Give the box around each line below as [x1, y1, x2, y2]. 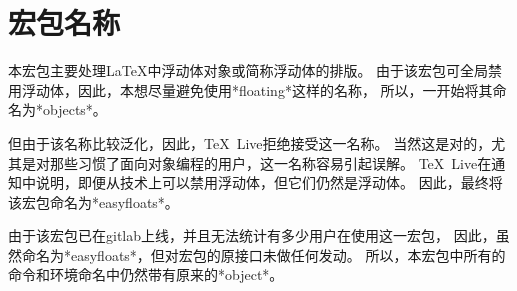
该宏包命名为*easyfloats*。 [8, 191, 179, 212]
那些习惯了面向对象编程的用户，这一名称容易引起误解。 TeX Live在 [49, 152, 492, 173]
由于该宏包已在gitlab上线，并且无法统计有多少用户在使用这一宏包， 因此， [8, 225, 496, 246]
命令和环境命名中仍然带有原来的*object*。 [8, 264, 284, 285]
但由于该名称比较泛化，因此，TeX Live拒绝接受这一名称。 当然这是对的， [8, 132, 492, 153]
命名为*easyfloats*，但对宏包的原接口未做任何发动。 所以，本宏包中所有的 [21, 244, 506, 265]
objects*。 [42, 99, 107, 120]
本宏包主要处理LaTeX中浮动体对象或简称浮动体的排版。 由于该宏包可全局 [8, 60, 489, 81]
